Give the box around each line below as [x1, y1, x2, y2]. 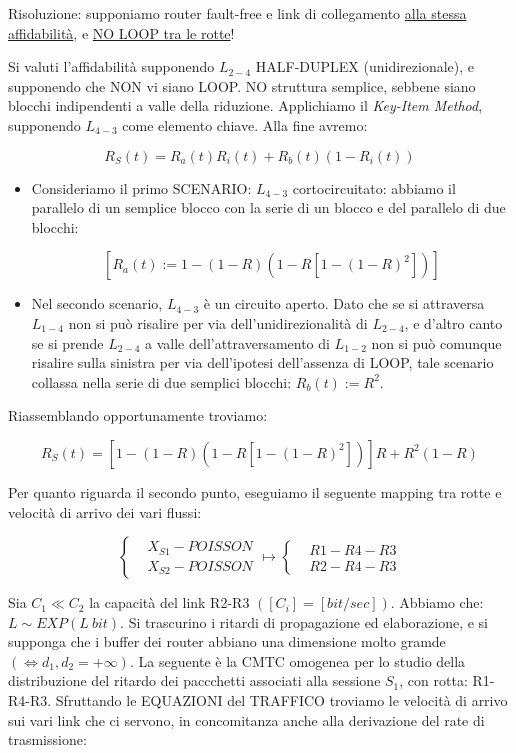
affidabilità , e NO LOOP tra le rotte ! [8, 22, 235, 43]
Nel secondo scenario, [31, 293, 163, 314]
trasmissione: [8, 729, 87, 750]
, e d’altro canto [404, 312, 503, 333]
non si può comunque [371, 332, 502, 353]
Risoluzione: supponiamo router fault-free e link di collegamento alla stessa [8, 3, 467, 23]
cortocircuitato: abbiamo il [292, 177, 456, 198]
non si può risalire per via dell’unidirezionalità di [68, 312, 368, 333]
